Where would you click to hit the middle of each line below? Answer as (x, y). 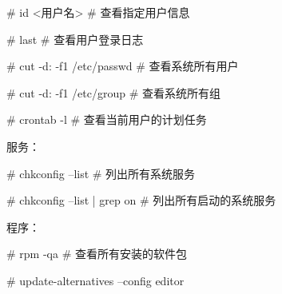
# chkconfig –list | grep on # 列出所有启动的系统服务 (141, 200)
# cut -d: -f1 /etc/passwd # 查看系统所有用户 (123, 66)
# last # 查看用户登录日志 (75, 39)
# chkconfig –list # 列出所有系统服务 (101, 173)
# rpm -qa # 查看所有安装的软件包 (97, 254)
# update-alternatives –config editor (95, 280)
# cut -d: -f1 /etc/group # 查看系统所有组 (113, 92)
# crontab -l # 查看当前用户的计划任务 (107, 119)
